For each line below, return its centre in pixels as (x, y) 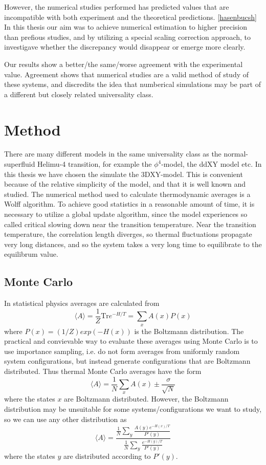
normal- (236, 154)
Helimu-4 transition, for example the (95, 164)
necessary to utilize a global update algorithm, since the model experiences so (126, 214)
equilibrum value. (31, 254)
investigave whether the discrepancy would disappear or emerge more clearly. (125, 47)
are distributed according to (107, 456)
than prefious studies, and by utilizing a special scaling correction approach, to (128, 37)
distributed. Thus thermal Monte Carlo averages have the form (103, 371)
